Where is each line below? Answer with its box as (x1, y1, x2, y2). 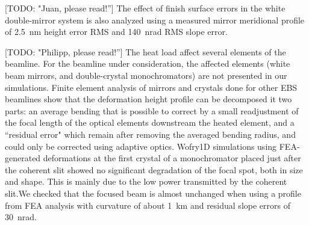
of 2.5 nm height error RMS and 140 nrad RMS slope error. (5, 25, 228, 38)
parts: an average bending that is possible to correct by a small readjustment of (5, 104, 299, 117)
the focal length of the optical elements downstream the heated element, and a (5, 116, 295, 129)
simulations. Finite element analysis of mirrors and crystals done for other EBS (5, 81, 298, 93)
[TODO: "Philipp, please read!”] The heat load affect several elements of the (5, 45, 286, 58)
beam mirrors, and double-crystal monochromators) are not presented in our (5, 69, 287, 81)
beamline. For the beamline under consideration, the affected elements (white (5, 57, 290, 70)
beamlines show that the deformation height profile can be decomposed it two (5, 93, 292, 105)
